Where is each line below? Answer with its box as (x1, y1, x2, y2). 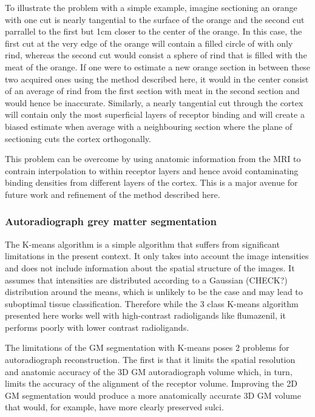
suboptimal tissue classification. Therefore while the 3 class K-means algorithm (5, 297, 299, 310)
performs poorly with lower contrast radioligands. (5, 320, 189, 333)
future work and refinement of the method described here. (5, 188, 220, 200)
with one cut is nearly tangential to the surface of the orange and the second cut (5, 13, 305, 25)
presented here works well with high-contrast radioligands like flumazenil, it (5, 309, 286, 322)
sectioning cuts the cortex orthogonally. (5, 132, 151, 144)
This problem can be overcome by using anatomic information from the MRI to (5, 152, 301, 165)
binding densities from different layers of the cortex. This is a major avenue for (5, 176, 298, 189)
